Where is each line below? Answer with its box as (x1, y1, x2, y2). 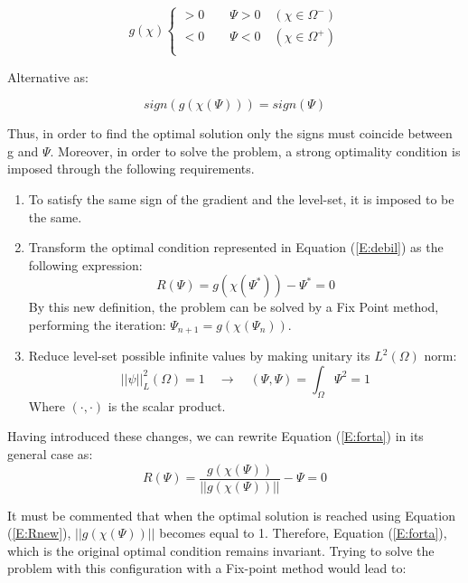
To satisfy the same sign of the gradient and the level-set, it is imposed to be (28, 189, 454, 208)
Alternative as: (7, 67, 89, 86)
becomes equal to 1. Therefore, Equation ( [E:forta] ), (159, 523, 447, 542)
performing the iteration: (28, 315, 166, 334)
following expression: (28, 255, 143, 274)
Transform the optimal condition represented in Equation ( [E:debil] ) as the (28, 238, 444, 257)
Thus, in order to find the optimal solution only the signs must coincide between (7, 124, 453, 143)
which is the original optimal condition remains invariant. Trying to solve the (7, 541, 435, 559)
